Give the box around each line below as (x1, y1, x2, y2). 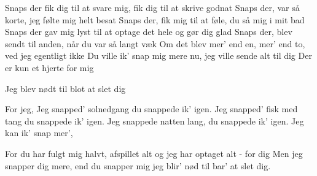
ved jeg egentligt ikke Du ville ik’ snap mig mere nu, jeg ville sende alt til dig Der (5, 49, 312, 62)
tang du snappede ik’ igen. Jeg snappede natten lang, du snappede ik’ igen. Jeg (5, 114, 304, 127)
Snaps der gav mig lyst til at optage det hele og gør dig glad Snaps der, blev (5, 25, 292, 38)
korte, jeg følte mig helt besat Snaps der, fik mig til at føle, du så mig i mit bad (5, 13, 305, 26)
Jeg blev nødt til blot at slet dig (5, 82, 126, 94)
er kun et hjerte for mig (5, 61, 94, 74)
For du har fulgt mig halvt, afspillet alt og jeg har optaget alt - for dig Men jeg (5, 147, 303, 159)
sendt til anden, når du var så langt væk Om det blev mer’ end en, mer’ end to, (5, 37, 305, 50)
